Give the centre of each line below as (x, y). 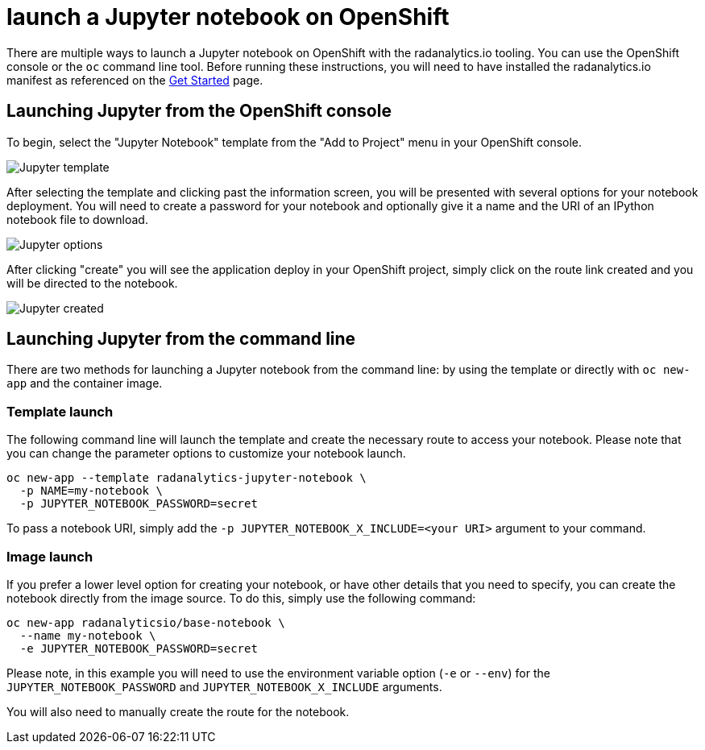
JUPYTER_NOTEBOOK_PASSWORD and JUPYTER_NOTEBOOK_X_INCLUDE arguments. (224, 686)
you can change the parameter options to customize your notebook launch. (206, 454)
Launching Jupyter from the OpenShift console (199, 111)
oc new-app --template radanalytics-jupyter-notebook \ (187, 478)
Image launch (50, 556)
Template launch (60, 411)
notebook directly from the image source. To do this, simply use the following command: (241, 598)
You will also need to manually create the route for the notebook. (178, 711)
